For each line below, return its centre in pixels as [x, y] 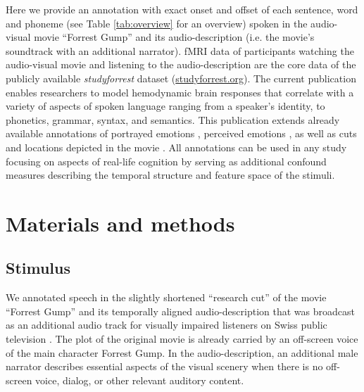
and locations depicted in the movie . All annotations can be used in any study [176, 147]
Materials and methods [120, 223]
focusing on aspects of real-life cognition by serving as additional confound [166, 161]
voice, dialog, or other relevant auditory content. [140, 380]
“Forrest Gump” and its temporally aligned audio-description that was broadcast [180, 311]
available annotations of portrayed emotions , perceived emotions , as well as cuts [181, 133]
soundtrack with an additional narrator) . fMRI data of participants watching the [180, 50]
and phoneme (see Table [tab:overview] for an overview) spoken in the [157, 23]
